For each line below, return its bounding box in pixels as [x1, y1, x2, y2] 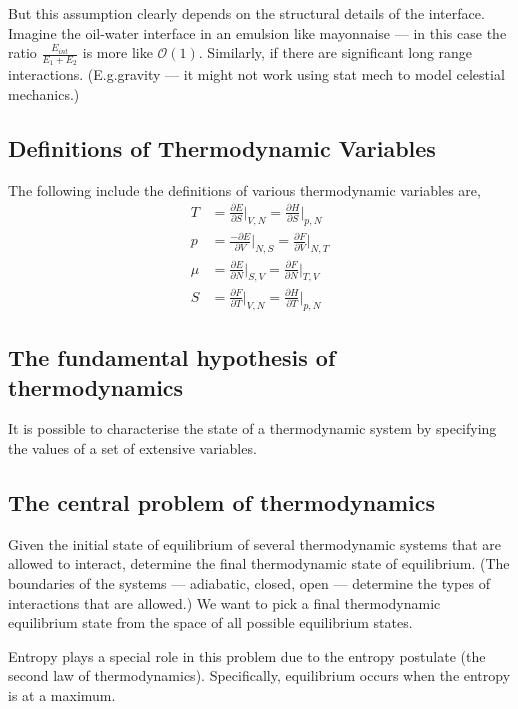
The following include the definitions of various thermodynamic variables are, [8, 179, 481, 200]
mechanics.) [8, 84, 80, 105]
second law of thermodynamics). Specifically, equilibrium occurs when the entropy [8, 665, 511, 686]
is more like [82, 42, 153, 63]
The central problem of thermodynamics [8, 486, 436, 517]
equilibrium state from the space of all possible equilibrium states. [8, 612, 413, 633]
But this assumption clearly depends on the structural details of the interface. [8, 3, 485, 23]
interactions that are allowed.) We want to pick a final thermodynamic [8, 592, 441, 613]
